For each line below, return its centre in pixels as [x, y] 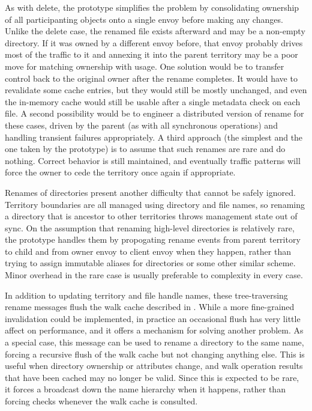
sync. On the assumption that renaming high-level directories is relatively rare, [150, 227]
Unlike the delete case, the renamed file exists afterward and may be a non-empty [155, 31]
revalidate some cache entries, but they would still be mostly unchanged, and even [156, 90]
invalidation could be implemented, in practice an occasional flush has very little [153, 318]
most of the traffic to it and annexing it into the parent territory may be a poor [151, 54]
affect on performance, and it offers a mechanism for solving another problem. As [154, 330]
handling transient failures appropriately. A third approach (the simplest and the [154, 137]
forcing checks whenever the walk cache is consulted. [101, 401]
